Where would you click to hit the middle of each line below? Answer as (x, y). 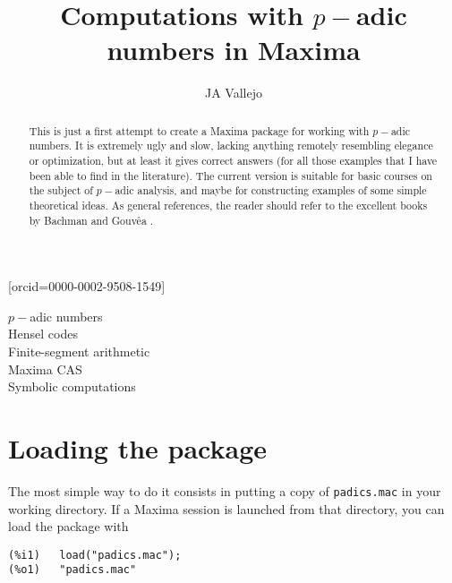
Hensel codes (43, 334)
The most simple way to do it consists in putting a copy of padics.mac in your (225, 490)
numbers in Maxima (234, 50)
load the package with (68, 526)
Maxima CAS (45, 369)
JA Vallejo (234, 93)
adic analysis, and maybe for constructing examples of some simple (271, 190)
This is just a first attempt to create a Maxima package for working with (199, 130)
